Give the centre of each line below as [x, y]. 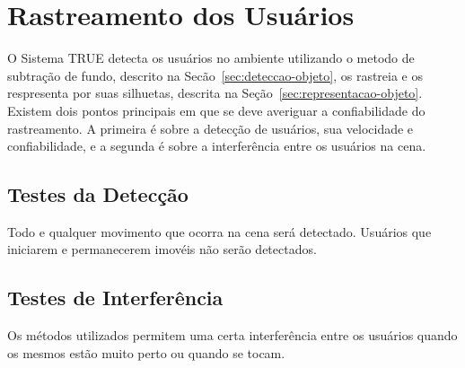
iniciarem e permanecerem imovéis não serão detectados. [162, 249]
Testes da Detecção [98, 194]
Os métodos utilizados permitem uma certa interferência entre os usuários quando [232, 335]
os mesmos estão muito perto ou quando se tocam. [146, 352]
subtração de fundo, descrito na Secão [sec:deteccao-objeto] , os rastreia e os [215, 75]
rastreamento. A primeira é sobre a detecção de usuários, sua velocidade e [211, 128]
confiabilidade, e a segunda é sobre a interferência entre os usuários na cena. [217, 146]
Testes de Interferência [115, 298]
